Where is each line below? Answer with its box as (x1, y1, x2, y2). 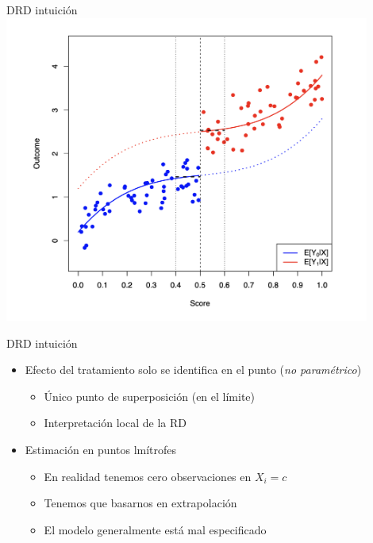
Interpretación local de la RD (44, 414, 186, 431)
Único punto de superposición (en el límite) (44, 387, 256, 404)
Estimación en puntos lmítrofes (25, 441, 177, 457)
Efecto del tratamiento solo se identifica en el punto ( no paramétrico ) (25, 361, 362, 378)
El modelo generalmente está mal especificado (44, 521, 267, 537)
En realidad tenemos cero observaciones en (44, 468, 252, 484)
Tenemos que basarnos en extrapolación (44, 495, 237, 511)
